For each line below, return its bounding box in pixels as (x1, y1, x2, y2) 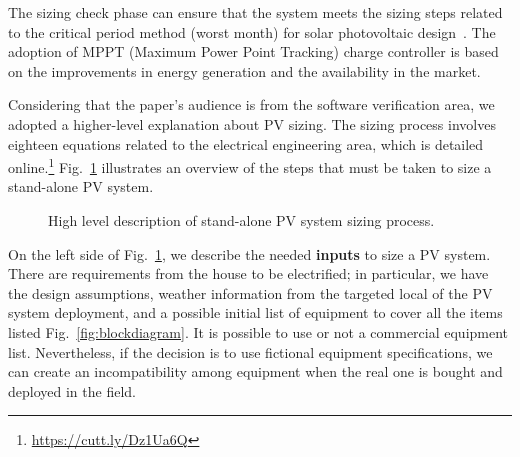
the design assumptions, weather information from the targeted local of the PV (8, 282, 493, 303)
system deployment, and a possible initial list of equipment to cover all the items (8, 302, 503, 323)
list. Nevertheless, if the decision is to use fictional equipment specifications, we (8, 341, 493, 362)
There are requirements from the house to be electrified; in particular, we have (8, 263, 489, 284)
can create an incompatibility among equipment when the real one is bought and (8, 361, 503, 382)
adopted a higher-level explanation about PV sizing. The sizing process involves (8, 113, 496, 134)
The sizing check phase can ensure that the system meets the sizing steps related (8, 2, 503, 22)
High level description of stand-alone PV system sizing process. (48, 210, 435, 230)
